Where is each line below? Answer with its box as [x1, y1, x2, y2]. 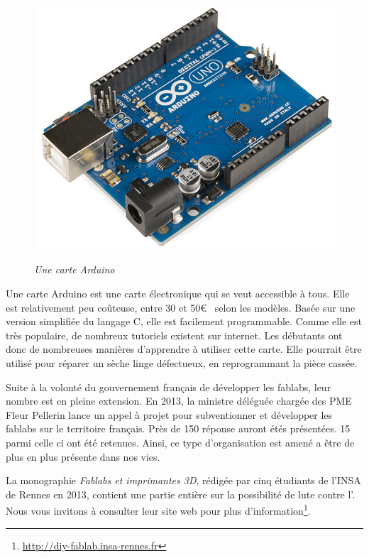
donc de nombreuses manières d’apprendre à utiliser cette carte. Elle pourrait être [6, 341, 362, 356]
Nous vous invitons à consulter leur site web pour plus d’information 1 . [6, 501, 311, 518]
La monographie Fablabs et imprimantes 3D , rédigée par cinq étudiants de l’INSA [6, 473, 361, 488]
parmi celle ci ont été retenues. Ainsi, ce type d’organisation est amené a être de [6, 435, 355, 450]
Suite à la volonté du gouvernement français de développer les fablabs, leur [6, 379, 331, 394]
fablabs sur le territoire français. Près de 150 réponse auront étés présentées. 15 [6, 421, 351, 436]
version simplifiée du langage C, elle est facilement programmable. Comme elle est [6, 314, 363, 329]
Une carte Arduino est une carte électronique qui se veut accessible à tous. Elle [6, 286, 350, 301]
